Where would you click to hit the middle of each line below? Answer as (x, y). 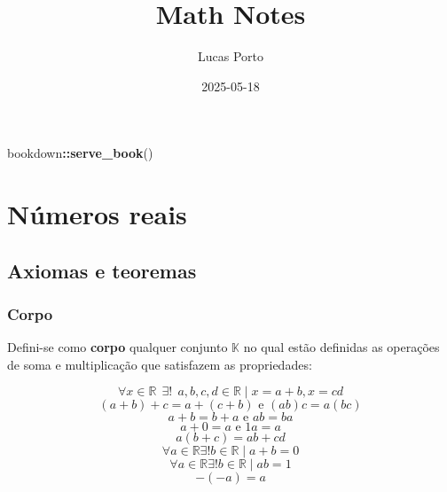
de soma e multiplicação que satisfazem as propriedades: (160, 364)
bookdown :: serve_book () (80, 153)
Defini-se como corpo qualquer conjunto (118, 347)
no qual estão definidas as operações (341, 347)
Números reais (97, 214)
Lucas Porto (230, 56)
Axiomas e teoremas (102, 270)
